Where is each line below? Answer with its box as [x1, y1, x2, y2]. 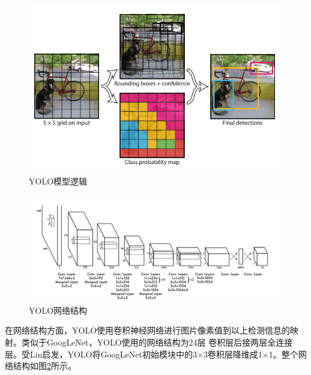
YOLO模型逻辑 [29, 175, 88, 187]
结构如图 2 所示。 [13, 359, 76, 372]
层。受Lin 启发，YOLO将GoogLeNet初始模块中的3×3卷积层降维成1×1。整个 [5, 347, 298, 360]
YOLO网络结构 [29, 303, 88, 316]
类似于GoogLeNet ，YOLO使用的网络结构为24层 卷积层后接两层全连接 [21, 336, 293, 349]
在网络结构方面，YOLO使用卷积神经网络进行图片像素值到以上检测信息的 [5, 324, 291, 337]
